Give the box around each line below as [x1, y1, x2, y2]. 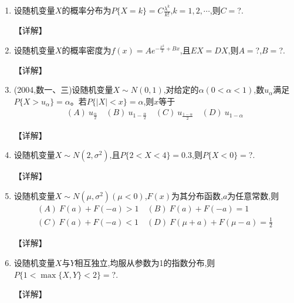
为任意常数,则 [227, 189, 279, 201]
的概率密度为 [62, 43, 111, 56]
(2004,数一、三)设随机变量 [13, 83, 113, 96]
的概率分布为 [62, 4, 111, 16]
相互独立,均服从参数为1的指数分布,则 [75, 256, 215, 268]
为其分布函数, [171, 189, 223, 201]
